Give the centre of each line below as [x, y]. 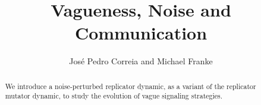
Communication [141, 33]
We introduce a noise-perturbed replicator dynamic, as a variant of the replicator [130, 86]
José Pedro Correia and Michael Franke [141, 61]
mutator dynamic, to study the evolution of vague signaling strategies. [114, 96]
